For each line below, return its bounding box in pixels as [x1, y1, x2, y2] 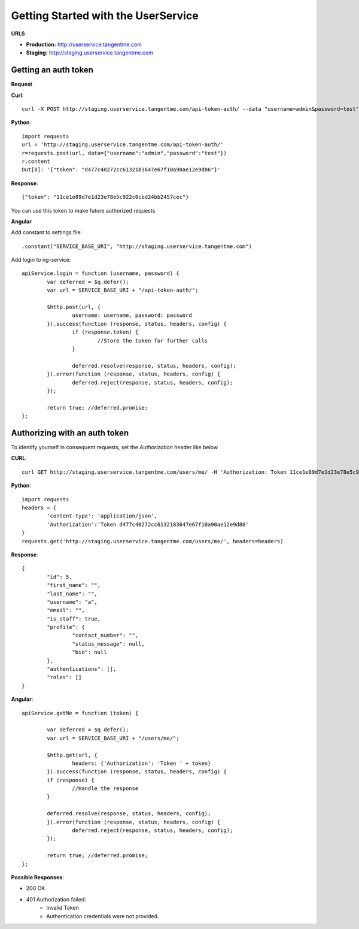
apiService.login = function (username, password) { [22, 270, 180, 277]
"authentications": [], [47, 665, 117, 673]
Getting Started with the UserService [11, 9, 199, 22]
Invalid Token [46, 904, 79, 912]
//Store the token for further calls [97, 337, 208, 344]
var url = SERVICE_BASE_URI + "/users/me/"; [47, 734, 180, 742]
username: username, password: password [72, 312, 193, 319]
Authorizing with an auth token [11, 428, 129, 438]
